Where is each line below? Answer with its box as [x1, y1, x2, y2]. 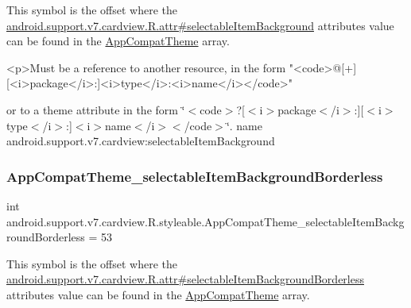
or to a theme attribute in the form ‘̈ [6, 101, 185, 117]
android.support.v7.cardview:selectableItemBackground [6, 133, 275, 149]
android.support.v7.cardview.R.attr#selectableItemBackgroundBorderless [6, 271, 364, 287]
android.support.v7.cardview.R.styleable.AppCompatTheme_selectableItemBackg [6, 213, 405, 229]
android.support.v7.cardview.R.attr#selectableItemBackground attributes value [6, 17, 394, 33]
